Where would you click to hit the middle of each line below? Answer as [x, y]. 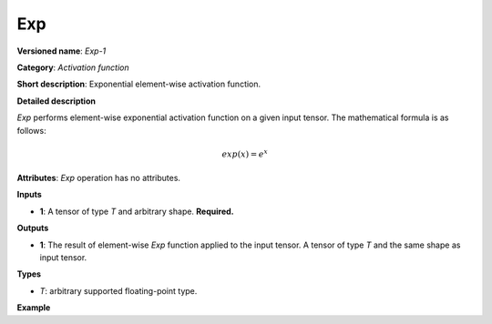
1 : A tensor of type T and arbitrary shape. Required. [137, 211]
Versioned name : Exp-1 [61, 51]
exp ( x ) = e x [245, 153]
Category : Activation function [73, 67]
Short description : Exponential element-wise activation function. [139, 84]
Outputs [33, 228]
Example [34, 308]
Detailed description [56, 101]
